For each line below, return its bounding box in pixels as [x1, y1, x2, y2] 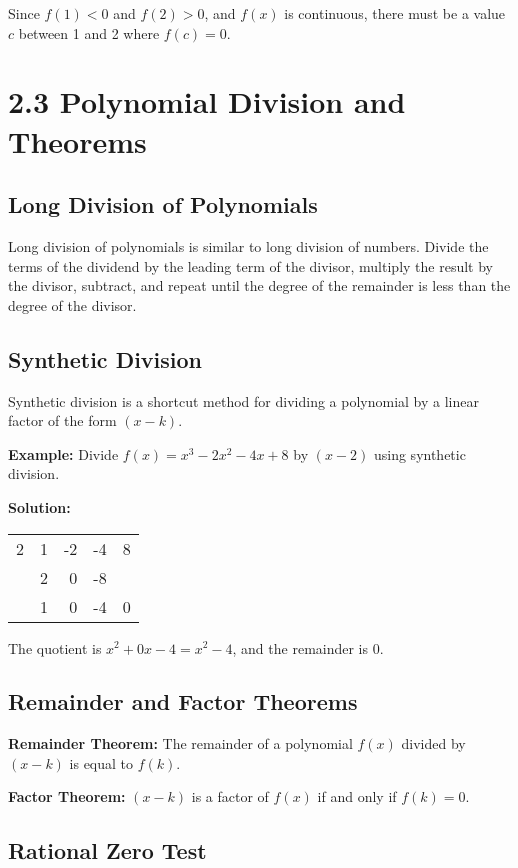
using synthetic [373, 443, 466, 464]
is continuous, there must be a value [284, 3, 506, 23]
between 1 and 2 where [18, 22, 160, 43]
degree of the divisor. [8, 294, 137, 315]
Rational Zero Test [8, 835, 207, 866]
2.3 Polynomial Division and [8, 81, 406, 122]
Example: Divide [8, 443, 119, 464]
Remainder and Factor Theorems [8, 686, 358, 717]
